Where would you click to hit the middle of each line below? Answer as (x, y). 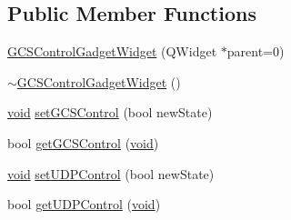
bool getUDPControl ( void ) (84, 204)
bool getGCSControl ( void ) (83, 142)
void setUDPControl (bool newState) (111, 173)
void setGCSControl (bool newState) (110, 112)
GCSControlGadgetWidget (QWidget (112, 51)
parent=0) (256, 51)
